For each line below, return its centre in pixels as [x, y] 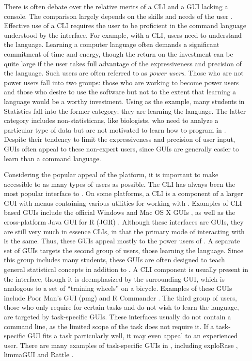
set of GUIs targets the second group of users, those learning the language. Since [124, 250]
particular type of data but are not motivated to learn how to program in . [115, 129]
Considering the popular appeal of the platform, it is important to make [111, 174]
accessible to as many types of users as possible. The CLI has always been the [119, 184]
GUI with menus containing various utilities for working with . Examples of [116, 203]
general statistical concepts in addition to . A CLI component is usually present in [126, 269]
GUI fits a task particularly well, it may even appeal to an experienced [133, 336]
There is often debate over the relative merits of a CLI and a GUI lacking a [116, 6]
